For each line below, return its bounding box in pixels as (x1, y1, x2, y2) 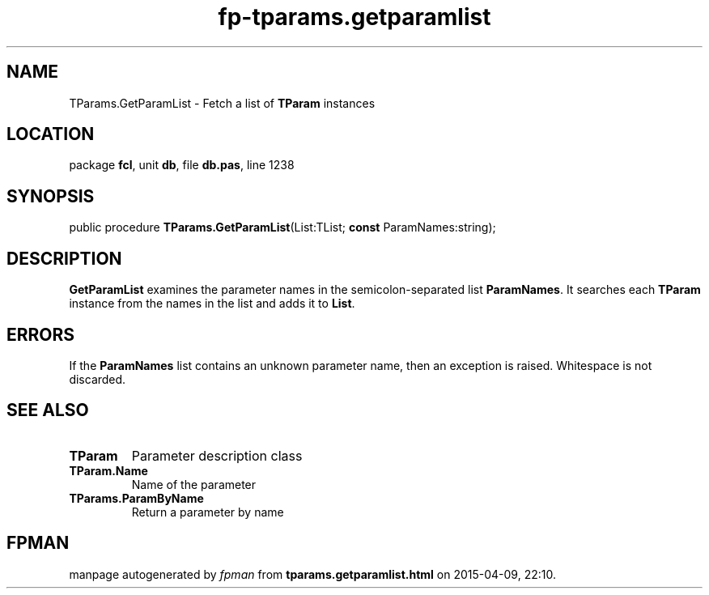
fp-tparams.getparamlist (218, 3, 491, 31)
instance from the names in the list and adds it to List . (69, 296, 355, 311)
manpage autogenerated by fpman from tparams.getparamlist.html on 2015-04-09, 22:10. (69, 567, 556, 581)
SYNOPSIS (6, 185, 95, 206)
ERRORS (6, 324, 75, 345)
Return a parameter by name (131, 504, 284, 519)
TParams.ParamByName (69, 491, 204, 505)
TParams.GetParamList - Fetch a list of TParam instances (69, 96, 376, 110)
